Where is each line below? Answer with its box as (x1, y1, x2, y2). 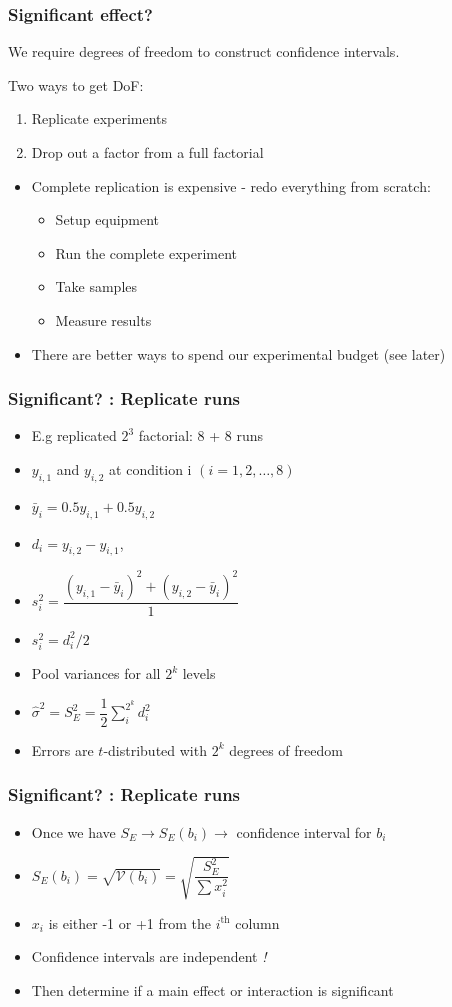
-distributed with (103, 739, 207, 760)
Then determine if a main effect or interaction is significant (31, 979, 394, 1000)
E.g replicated (31, 425, 117, 446)
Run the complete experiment (55, 242, 238, 263)
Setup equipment (55, 209, 160, 230)
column (235, 912, 280, 933)
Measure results (55, 309, 152, 330)
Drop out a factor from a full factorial (31, 142, 264, 162)
